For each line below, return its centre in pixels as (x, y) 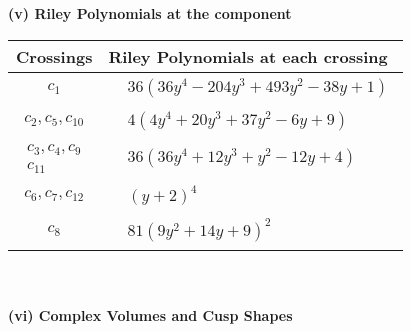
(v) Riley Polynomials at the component (150, 13)
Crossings (54, 56)
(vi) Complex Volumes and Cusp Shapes (150, 314)
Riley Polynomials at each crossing (248, 56)
